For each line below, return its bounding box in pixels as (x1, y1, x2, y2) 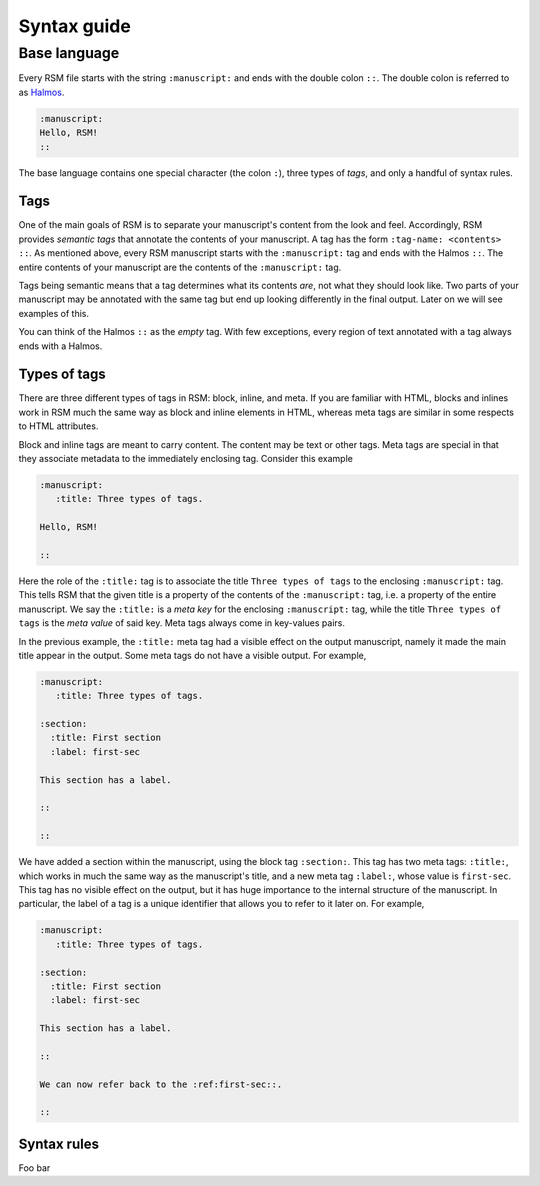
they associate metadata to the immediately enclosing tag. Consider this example (18, 453, 354, 465)
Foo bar (18, 1161, 51, 1174)
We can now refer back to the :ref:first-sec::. (39, 1078, 283, 1090)
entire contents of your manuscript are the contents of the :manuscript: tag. (18, 261, 342, 273)
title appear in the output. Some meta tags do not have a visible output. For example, (18, 649, 367, 661)
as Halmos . (18, 86, 65, 98)
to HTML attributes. (18, 420, 99, 432)
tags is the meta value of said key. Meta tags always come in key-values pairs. (18, 617, 345, 629)
